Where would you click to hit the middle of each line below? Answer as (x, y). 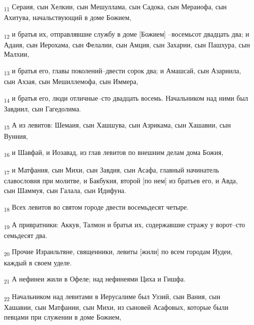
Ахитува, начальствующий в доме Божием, (68, 17)
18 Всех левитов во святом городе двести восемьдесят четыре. (96, 207)
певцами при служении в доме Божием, (63, 317)
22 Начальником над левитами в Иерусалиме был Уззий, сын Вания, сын (112, 297)
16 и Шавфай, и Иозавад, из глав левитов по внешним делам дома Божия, (114, 153)
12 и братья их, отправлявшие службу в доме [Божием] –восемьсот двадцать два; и (127, 34)
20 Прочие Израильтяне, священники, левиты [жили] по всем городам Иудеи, (118, 252)
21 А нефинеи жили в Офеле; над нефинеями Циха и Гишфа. (95, 279)
